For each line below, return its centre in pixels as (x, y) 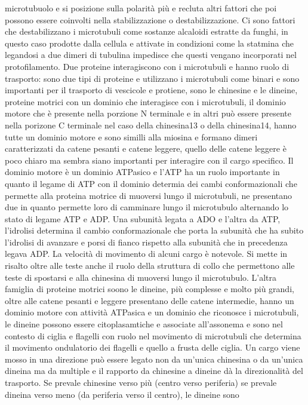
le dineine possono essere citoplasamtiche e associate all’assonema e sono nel (144, 324)
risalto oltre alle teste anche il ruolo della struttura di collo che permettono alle (150, 266)
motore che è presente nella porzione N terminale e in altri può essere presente (148, 113)
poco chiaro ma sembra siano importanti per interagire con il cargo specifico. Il (149, 160)
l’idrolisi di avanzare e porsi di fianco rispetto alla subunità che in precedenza (146, 242)
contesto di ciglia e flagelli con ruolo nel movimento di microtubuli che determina (153, 335)
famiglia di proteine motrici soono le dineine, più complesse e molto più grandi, (150, 289)
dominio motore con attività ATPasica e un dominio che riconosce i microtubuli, (152, 312)
